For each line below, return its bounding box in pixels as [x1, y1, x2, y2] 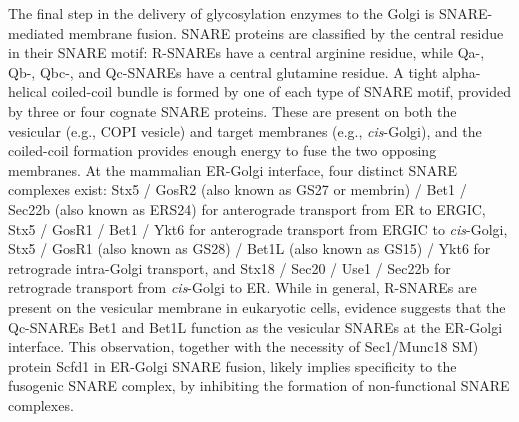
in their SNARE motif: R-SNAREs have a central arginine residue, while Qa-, [8, 42, 485, 63]
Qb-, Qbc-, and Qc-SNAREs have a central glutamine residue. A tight [8, 61, 438, 82]
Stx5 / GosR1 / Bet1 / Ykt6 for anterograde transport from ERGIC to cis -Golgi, [8, 218, 508, 239]
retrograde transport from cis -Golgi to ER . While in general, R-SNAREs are [8, 277, 477, 298]
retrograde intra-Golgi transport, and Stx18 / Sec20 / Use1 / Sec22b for [8, 257, 451, 278]
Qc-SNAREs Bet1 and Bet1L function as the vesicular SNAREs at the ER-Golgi [8, 316, 503, 337]
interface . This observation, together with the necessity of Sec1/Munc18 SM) [8, 336, 479, 357]
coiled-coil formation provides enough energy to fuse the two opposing [8, 140, 437, 161]
